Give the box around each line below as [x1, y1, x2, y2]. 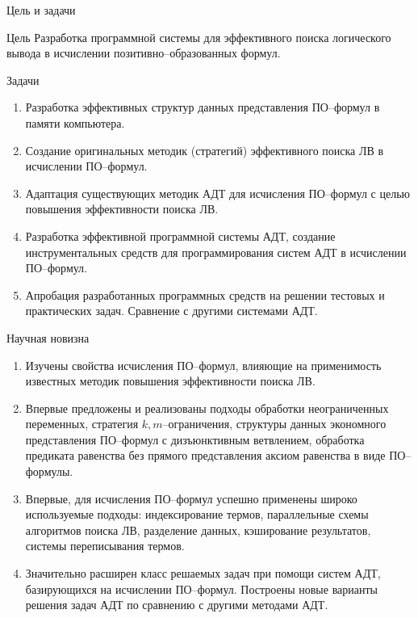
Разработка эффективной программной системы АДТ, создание [25, 227, 336, 244]
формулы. [25, 463, 73, 480]
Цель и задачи [6, 2, 76, 18]
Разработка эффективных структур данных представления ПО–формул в [25, 99, 380, 116]
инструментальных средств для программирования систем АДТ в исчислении [25, 243, 407, 260]
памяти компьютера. [25, 114, 125, 131]
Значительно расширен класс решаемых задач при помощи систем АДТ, [25, 565, 381, 582]
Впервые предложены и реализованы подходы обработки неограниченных [25, 399, 389, 416]
